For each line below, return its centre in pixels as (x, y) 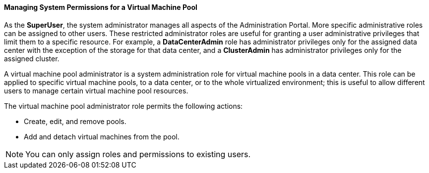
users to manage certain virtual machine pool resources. (96, 90)
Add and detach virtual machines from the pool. (102, 136)
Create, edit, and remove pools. (75, 121)
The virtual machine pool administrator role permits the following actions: (123, 106)
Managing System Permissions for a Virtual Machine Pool (101, 7)
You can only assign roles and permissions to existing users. (138, 154)
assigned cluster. (32, 58)
